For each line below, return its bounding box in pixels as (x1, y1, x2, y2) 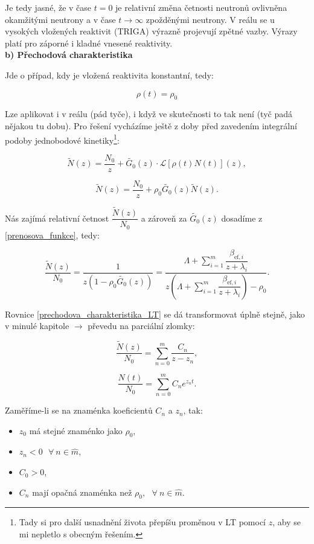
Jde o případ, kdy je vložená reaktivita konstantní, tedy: (5, 68, 214, 81)
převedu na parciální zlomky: (88, 319, 195, 332)
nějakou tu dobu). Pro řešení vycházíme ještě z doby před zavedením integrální (5, 119, 297, 132)
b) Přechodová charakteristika (5, 48, 133, 61)
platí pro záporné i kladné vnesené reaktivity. (5, 36, 173, 49)
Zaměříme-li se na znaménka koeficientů (5, 404, 153, 417)
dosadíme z (221, 211, 263, 224)
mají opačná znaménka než (32, 485, 132, 498)
